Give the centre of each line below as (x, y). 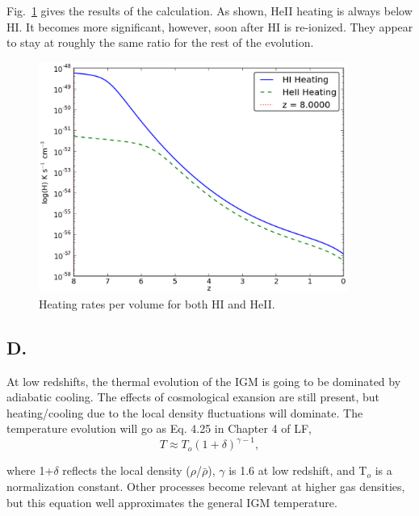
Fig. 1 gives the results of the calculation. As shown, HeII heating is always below (209, 10)
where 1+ (30, 470)
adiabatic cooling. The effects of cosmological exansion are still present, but (193, 397)
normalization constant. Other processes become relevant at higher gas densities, (206, 487)
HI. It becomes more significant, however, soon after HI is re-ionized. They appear (210, 26)
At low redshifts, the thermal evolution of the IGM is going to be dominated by (204, 381)
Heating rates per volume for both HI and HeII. (157, 303)
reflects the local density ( (126, 470)
